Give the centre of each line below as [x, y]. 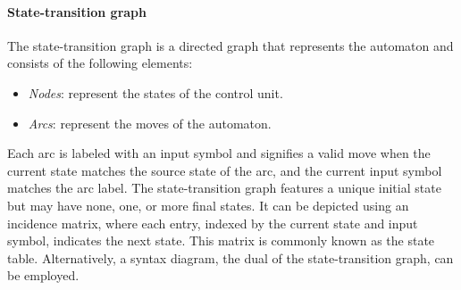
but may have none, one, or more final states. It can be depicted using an [208, 205]
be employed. [43, 275]
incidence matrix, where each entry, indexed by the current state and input [213, 223]
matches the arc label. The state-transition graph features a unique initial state [224, 188]
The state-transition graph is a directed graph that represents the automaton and [230, 45]
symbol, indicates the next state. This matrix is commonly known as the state [221, 240]
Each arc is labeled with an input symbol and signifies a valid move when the [219, 153]
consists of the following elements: [100, 63]
